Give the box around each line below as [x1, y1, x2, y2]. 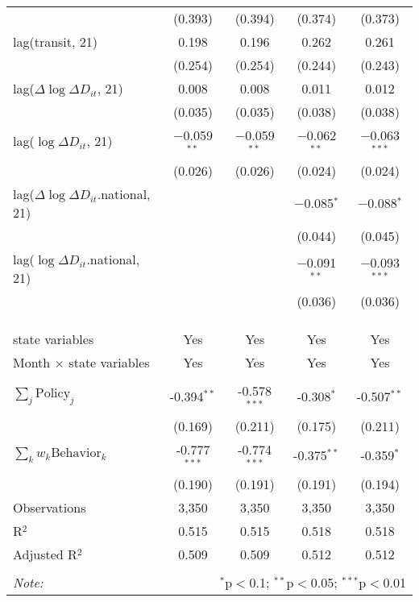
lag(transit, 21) [13, 32, 98, 51]
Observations [13, 498, 86, 517]
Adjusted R [13, 545, 77, 564]
